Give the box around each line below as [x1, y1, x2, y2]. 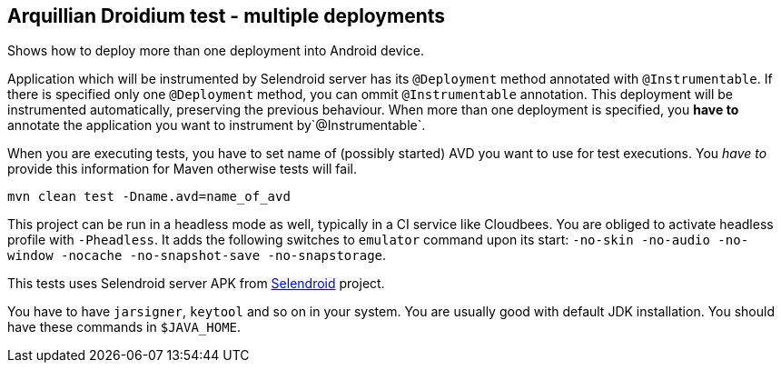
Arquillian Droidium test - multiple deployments [7, 5, 446, 27]
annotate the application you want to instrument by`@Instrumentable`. [7, 117, 426, 134]
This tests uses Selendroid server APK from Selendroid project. [7, 275, 385, 292]
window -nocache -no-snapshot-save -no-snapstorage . [7, 247, 387, 264]
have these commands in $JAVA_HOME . [7, 319, 242, 335]
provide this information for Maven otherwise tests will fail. [7, 161, 358, 177]
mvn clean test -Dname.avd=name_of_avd [7, 189, 291, 205]
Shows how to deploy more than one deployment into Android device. [7, 43, 424, 59]
